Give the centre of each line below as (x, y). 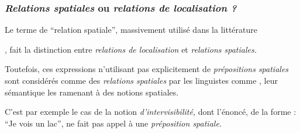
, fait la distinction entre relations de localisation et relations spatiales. (131, 49)
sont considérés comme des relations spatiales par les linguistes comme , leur (141, 80)
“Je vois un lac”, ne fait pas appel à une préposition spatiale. (113, 123)
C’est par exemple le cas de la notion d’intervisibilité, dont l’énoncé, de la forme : (151, 112)
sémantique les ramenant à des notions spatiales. (92, 92)
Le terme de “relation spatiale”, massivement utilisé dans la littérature (131, 30)
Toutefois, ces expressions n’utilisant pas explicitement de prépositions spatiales (147, 69)
